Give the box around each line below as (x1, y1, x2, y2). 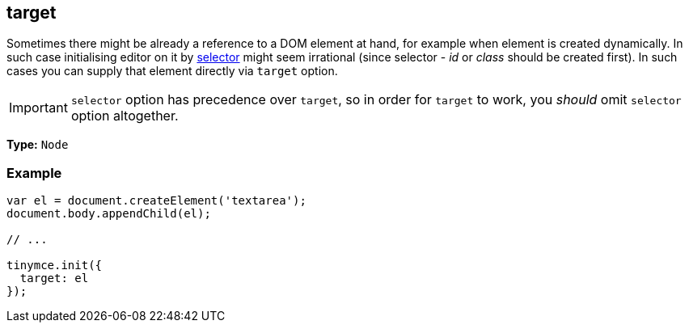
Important (9, 99, 68, 116)
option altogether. (70, 108, 179, 124)
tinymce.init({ (6, 259, 103, 272)
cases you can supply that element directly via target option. (6, 64, 338, 78)
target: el (19, 272, 89, 285)
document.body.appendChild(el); (6, 207, 211, 221)
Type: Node (6, 137, 69, 152)
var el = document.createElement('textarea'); (6, 194, 306, 208)
